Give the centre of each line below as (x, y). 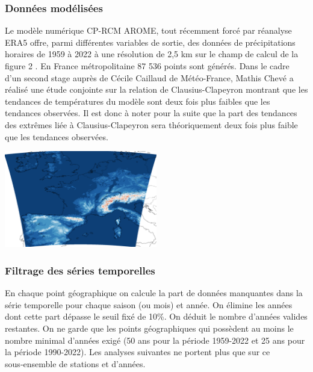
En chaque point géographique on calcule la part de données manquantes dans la (154, 293)
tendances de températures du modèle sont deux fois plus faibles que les (138, 101)
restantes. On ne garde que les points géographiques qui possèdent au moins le (149, 328)
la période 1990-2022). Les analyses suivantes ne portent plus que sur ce (138, 352)
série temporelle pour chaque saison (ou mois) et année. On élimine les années (149, 304)
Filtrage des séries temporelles (80, 270)
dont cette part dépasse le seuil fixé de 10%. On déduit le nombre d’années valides (156, 316)
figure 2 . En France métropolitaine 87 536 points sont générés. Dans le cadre (147, 66)
